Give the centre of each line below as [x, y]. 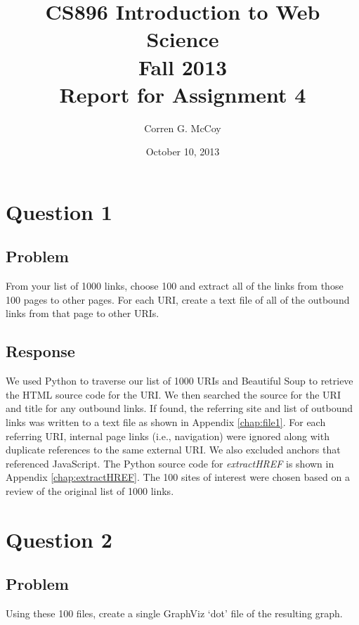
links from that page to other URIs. [83, 313]
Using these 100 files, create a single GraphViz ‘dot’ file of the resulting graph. [174, 613]
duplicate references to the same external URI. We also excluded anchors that [173, 450]
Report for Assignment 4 [183, 94]
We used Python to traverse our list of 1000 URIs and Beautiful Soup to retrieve [179, 381]
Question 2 [59, 539]
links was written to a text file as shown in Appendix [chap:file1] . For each [166, 422]
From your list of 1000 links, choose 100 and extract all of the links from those [175, 286]
